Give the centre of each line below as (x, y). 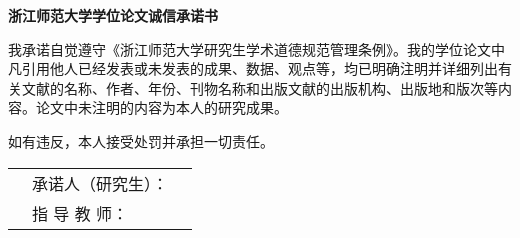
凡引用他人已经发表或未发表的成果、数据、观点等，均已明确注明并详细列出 (253, 68)
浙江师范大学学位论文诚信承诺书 (113, 15)
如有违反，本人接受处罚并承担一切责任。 (141, 140)
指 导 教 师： (80, 213)
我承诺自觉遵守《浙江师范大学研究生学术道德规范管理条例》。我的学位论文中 (256, 48)
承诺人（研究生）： (100, 183)
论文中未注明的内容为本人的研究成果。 (161, 107)
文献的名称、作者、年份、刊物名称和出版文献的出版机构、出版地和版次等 (259, 87)
